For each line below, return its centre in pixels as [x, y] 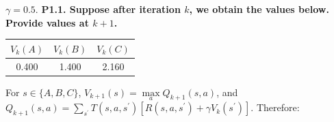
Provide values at [47, 22]
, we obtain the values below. [259, 9]
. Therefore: [275, 107]
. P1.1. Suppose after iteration [108, 9]
